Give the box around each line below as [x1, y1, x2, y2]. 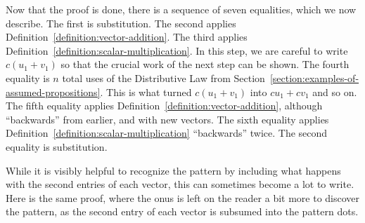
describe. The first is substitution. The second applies [6, 15, 236, 30]
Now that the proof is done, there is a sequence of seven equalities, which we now [6, 2, 357, 16]
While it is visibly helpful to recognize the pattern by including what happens [6, 163, 341, 177]
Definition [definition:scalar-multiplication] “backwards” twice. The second [6, 126, 328, 140]
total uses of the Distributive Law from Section [62, 70, 265, 85]
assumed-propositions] [6, 84, 101, 99]
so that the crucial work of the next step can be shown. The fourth [60, 57, 350, 72]
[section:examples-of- [269, 70, 359, 85]
